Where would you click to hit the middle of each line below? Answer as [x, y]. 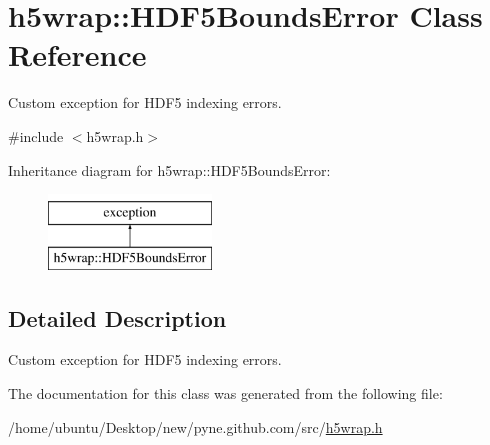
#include [36, 135]
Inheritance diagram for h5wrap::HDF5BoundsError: [169, 169]
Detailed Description [117, 317]
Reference [77, 54]
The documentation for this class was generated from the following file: [225, 393]
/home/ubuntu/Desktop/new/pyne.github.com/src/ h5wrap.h [195, 426]
